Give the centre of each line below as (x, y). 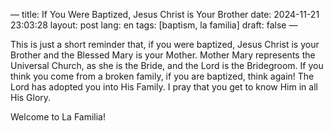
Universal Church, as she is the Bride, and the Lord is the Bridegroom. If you (167, 65)
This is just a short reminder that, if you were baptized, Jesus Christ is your (165, 44)
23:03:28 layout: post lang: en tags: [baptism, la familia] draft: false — (154, 25)
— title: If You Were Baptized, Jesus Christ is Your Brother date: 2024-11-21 (165, 14)
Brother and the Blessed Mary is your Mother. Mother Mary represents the (163, 55)
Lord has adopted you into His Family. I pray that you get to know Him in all (164, 87)
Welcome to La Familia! (58, 117)
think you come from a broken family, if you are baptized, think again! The (162, 76)
